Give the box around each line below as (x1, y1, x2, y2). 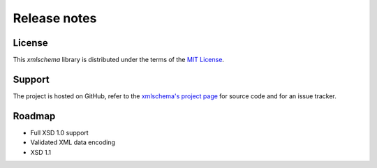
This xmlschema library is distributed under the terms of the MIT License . (13, 56, 225, 64)
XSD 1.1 (30, 148, 52, 156)
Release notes (13, 10, 97, 26)
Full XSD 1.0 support (30, 128, 89, 137)
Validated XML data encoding (30, 138, 115, 146)
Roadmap (13, 110, 56, 122)
